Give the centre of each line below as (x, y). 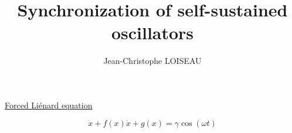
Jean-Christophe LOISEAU (152, 61)
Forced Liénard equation (49, 105)
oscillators (152, 33)
